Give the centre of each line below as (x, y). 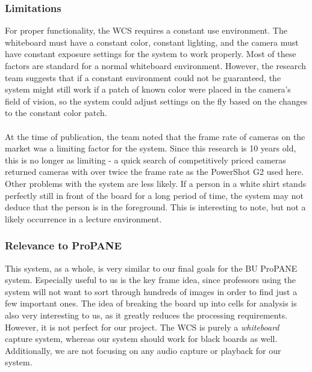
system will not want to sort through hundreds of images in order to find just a (151, 291)
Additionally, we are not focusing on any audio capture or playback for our (143, 350)
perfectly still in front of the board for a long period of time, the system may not (154, 195)
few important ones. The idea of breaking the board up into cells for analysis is (151, 303)
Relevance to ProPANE (63, 245)
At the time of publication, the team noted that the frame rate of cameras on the (155, 136)
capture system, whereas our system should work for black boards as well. (141, 339)
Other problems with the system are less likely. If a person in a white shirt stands (156, 183)
